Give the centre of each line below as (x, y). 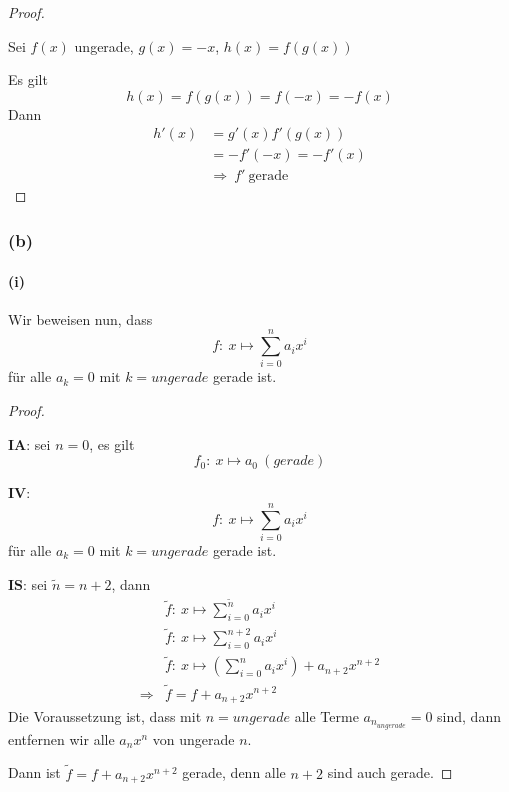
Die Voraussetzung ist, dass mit (105, 716)
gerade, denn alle (234, 772)
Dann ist (34, 772)
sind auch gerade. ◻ (390, 772)
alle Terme (326, 716)
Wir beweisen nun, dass (80, 318)
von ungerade (193, 738)
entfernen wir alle (61, 738)
